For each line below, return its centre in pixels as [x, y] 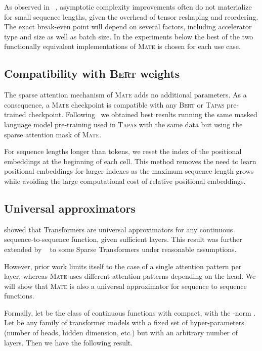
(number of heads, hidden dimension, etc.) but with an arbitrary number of [121, 333]
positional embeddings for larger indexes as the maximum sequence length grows [129, 171]
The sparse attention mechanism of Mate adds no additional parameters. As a [125, 95]
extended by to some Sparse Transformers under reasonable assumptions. [120, 249]
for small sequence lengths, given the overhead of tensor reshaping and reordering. [131, 16]
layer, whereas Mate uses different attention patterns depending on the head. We [130, 276]
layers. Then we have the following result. [69, 342]
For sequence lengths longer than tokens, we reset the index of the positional [123, 151]
